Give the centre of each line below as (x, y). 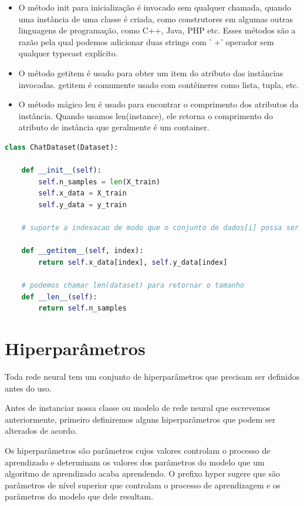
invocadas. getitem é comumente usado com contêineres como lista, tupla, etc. (159, 84)
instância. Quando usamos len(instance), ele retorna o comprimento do (146, 115)
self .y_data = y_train (82, 205)
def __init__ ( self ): (61, 171)
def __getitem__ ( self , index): (82, 251)
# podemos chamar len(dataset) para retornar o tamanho (133, 286)
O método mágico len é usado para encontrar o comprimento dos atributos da (158, 104)
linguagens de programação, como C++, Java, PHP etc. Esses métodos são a (157, 30)
